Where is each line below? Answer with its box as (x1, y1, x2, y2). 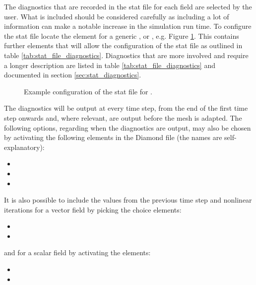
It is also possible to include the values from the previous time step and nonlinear (4, 195, 252, 205)
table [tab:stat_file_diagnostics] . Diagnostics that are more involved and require (4, 50, 249, 60)
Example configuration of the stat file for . (24, 86, 152, 96)
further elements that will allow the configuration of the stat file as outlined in (4, 40, 243, 51)
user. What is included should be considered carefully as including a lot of (4, 11, 229, 21)
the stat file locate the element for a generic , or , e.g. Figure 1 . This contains (4, 30, 239, 41)
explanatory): (4, 142, 45, 152)
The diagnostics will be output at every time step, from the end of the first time (4, 103, 248, 113)
